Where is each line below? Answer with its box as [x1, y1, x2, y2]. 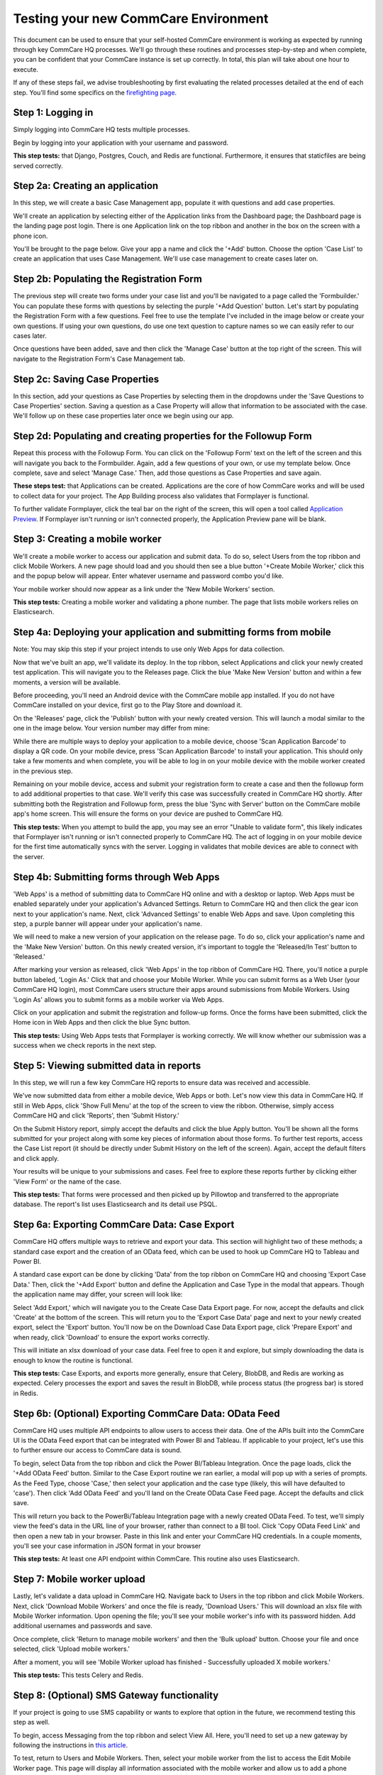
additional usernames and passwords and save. [13, 1622, 152, 1630]
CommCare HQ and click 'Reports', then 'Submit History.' [13, 1111, 180, 1120]
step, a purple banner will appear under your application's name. [13, 919, 202, 928]
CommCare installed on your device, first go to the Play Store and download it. [13, 701, 243, 709]
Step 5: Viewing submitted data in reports [13, 1060, 201, 1071]
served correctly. [13, 161, 63, 170]
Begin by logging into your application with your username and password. [13, 138, 229, 147]
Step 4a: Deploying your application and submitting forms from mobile [13, 626, 331, 638]
